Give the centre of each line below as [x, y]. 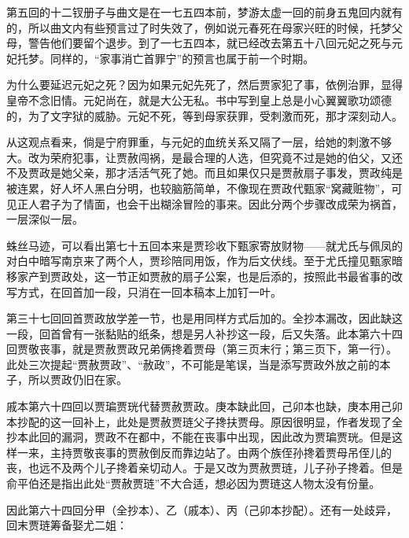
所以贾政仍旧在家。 [77, 380]
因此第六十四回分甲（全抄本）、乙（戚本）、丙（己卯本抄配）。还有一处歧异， [202, 509]
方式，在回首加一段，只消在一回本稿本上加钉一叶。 [149, 291]
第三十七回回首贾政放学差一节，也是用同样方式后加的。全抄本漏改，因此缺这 [204, 318]
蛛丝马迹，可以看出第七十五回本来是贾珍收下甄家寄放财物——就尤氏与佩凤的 [204, 245]
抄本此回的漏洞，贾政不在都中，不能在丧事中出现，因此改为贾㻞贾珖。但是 [199, 437]
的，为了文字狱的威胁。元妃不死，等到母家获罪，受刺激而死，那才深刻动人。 [204, 115]
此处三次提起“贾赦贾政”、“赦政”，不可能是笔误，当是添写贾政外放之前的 [193, 364]
